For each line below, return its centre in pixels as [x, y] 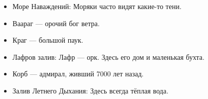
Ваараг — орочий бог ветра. [56, 23]
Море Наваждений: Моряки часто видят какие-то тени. [97, 6]
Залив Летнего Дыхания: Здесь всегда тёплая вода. [90, 90]
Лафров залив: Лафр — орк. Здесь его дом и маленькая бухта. [108, 57]
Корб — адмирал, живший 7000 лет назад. [78, 74]
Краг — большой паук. [48, 40]
